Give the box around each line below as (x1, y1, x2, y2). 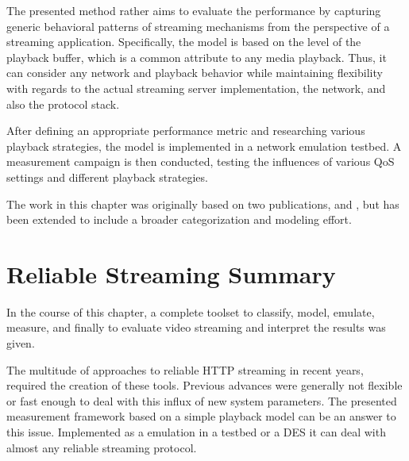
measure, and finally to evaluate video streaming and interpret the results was (6, 319, 386, 336)
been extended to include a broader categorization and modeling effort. (6, 211, 352, 228)
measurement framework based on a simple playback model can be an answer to (6, 408, 396, 425)
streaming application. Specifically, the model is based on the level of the (6, 33, 361, 50)
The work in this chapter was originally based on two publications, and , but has (6, 195, 399, 212)
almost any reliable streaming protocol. (6, 439, 197, 455)
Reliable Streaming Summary (6, 257, 336, 290)
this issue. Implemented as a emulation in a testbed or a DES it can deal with (6, 424, 386, 440)
